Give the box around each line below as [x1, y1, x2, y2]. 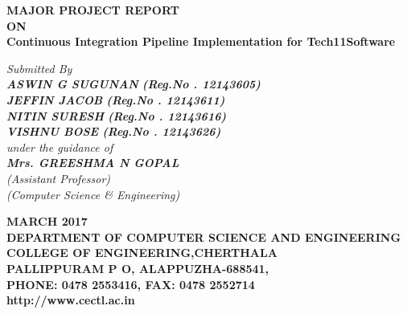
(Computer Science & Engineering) [6, 186, 180, 202]
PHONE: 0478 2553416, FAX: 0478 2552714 [6, 275, 255, 292]
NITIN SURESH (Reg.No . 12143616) [6, 107, 227, 124]
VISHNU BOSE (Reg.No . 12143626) [6, 123, 221, 140]
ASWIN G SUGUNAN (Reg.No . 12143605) [6, 75, 261, 92]
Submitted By [6, 59, 72, 76]
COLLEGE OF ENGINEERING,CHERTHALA [6, 244, 277, 261]
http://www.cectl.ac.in [6, 292, 135, 308]
